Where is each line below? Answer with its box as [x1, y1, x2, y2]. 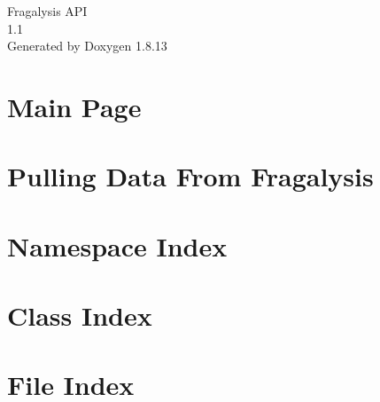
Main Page [7, 88, 142, 124]
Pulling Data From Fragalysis [7, 158, 374, 194]
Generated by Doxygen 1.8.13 [7, 36, 167, 55]
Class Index [7, 297, 152, 334]
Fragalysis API [7, 2, 88, 20]
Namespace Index [7, 227, 228, 264]
